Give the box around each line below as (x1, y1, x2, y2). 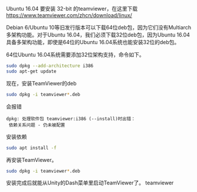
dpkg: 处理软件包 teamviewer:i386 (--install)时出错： (6, 115, 136, 122)
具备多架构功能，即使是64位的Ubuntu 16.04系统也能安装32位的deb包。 (6, 39, 180, 45)
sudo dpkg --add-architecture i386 (6, 63, 94, 69)
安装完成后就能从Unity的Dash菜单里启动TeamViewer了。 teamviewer (6, 179, 174, 187)
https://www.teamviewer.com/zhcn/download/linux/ (6, 12, 133, 19)
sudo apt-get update (6, 68, 57, 74)
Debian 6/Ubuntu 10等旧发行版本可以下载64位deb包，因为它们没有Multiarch (6, 24, 192, 31)
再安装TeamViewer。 (6, 156, 57, 163)
